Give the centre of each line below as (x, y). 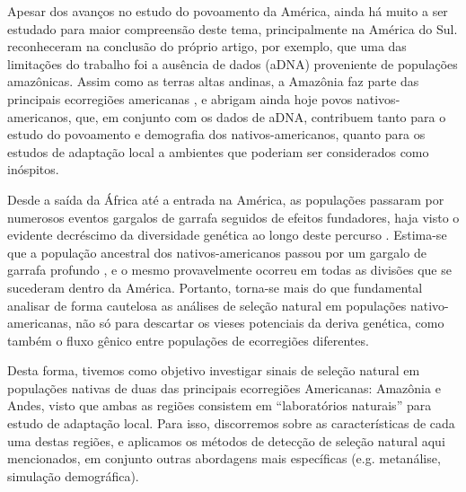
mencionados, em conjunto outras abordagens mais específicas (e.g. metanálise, (224, 458)
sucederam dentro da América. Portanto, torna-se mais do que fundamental (215, 287)
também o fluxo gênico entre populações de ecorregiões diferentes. (188, 340)
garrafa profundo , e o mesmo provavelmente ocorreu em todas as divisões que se (229, 270)
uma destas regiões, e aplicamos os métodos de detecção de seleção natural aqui (226, 440)
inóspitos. (33, 169)
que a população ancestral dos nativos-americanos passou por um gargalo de (217, 252)
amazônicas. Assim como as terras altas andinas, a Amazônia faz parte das (213, 81)
